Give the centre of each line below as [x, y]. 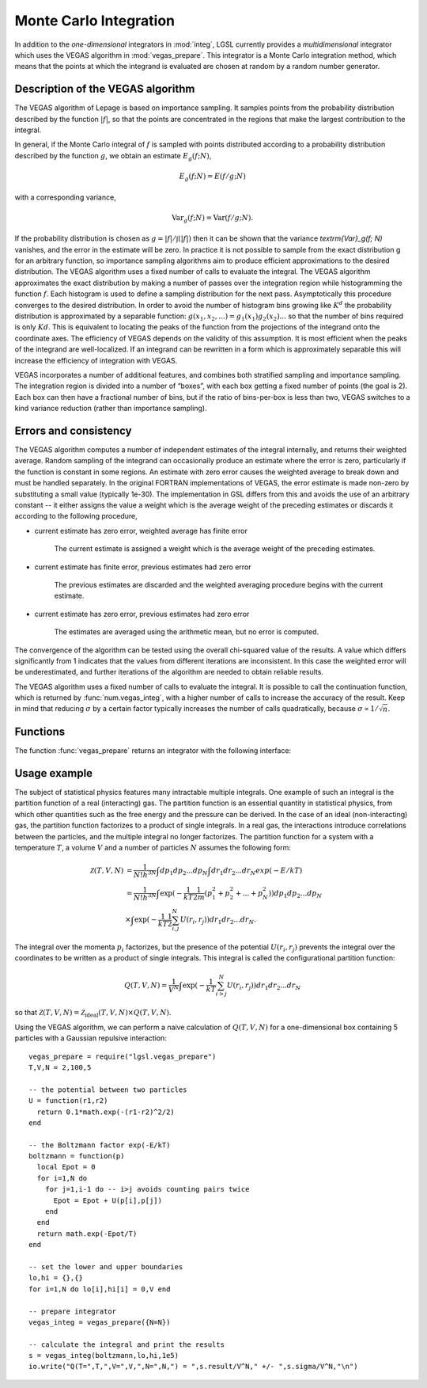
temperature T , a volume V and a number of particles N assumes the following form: [153, 847]
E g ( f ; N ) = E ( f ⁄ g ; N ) [213, 177]
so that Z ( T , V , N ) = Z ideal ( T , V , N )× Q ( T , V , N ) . [93, 1013]
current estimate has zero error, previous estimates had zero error [142, 614]
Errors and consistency [73, 430]
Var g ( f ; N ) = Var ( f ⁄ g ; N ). [212, 219]
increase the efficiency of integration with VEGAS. [96, 360]
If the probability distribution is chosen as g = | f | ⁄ [95, 238]
